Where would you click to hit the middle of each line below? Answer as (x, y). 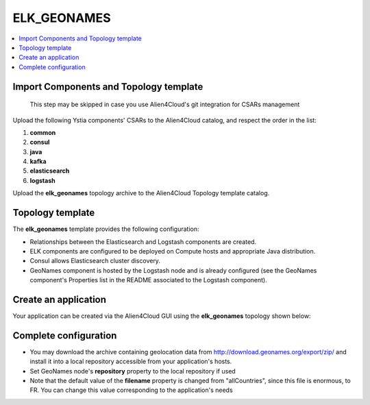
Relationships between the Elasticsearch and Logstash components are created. (143, 242)
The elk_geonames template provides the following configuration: (106, 229)
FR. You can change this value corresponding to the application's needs (131, 390)
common (43, 132)
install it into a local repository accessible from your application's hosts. (131, 361)
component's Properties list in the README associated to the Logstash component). (148, 280)
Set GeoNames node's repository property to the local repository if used (133, 371)
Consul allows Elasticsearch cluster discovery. (95, 261)
